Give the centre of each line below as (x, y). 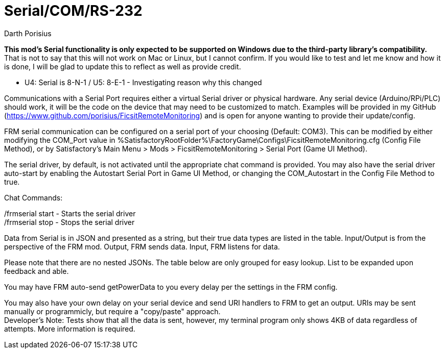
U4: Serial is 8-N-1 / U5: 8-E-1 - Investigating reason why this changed (143, 82)
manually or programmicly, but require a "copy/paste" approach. (112, 311)
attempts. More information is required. (70, 329)
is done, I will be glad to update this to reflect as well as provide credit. (123, 66)
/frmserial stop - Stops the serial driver (69, 222)
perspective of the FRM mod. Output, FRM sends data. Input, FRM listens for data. (142, 246)
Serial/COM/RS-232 (73, 11)
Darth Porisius (28, 33)
